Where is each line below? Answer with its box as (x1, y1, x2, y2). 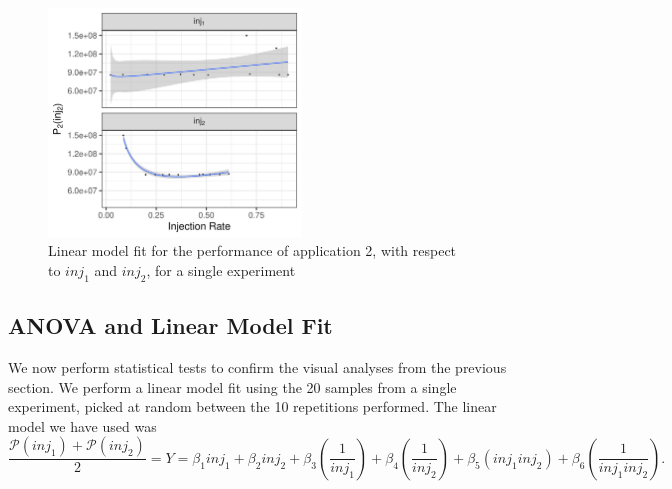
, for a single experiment (146, 259, 296, 280)
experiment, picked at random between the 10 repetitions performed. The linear (8, 396, 497, 417)
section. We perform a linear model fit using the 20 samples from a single (8, 376, 457, 397)
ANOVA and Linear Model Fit (8, 310, 333, 341)
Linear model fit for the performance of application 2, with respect (48, 240, 457, 261)
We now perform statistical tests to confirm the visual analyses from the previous (8, 356, 507, 377)
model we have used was (8, 415, 157, 436)
